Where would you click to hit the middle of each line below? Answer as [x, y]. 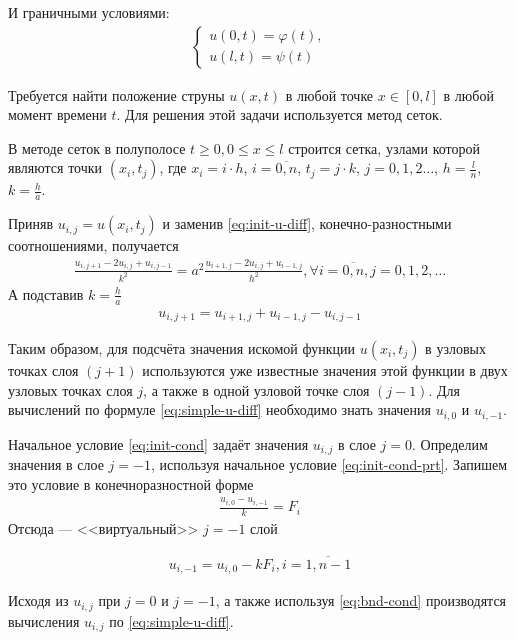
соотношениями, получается [93, 245]
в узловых [455, 348]
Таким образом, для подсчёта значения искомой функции [181, 348]
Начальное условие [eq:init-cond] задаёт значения [158, 443]
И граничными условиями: [89, 12]
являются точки [55, 167]
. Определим [450, 443]
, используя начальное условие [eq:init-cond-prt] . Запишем [328, 464]
